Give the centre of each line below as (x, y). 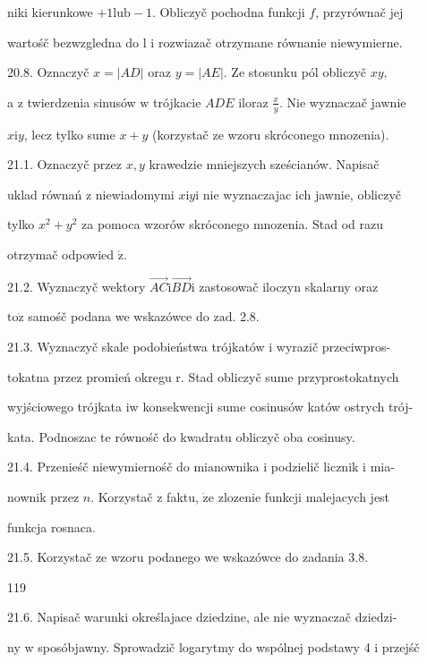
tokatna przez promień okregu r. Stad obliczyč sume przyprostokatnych (203, 376)
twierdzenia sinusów (81, 102)
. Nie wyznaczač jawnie (342, 102)
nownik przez (43, 496)
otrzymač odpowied (61, 254)
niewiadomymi (135, 194)
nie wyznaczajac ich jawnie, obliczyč (302, 194)
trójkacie (177, 102)
